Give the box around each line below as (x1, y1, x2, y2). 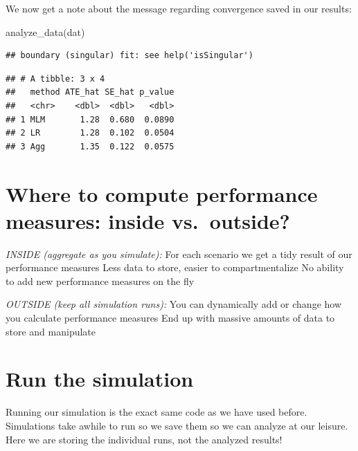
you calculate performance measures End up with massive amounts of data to (6, 311, 335, 325)
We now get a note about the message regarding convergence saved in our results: (6, 1, 352, 15)
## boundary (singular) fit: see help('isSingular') (6, 50, 253, 61)
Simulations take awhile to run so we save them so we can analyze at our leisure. (6, 418, 348, 432)
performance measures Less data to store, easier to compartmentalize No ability (6, 260, 344, 275)
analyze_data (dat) (6, 24, 85, 39)
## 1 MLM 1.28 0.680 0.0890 (6, 114, 174, 125)
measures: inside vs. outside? (6, 206, 290, 234)
